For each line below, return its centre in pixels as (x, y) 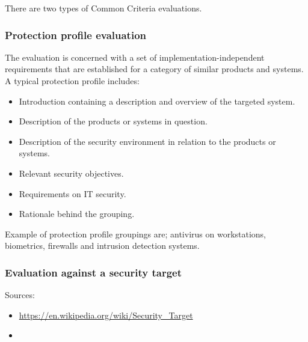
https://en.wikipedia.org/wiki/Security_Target (106, 315)
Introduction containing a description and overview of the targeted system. (157, 101)
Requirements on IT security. (72, 193)
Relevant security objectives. (71, 173)
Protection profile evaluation (76, 35)
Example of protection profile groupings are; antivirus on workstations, (136, 234)
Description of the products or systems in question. (113, 121)
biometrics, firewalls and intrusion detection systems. (102, 246)
